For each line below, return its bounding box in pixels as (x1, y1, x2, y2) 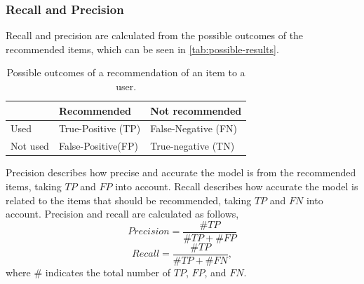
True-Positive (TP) (58, 121, 141, 136)
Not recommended (150, 103, 242, 118)
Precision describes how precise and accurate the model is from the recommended (6, 165, 356, 180)
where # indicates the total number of (6, 264, 171, 279)
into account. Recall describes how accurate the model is (115, 178, 358, 193)
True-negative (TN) (150, 139, 235, 153)
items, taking (6, 178, 62, 193)
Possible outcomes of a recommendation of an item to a (6, 65, 245, 80)
